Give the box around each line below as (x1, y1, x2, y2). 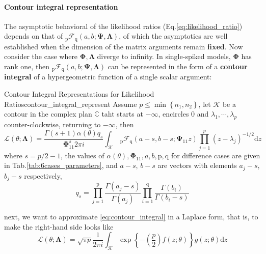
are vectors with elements (157, 160, 237, 171)
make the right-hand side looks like (4, 221, 114, 232)
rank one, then (4, 61, 50, 72)
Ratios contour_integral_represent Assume (4, 98, 137, 109)
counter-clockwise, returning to (4, 119, 101, 130)
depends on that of (4, 31, 63, 41)
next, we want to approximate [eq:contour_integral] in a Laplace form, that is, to (4, 211, 258, 222)
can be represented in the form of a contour (108, 61, 248, 72)
